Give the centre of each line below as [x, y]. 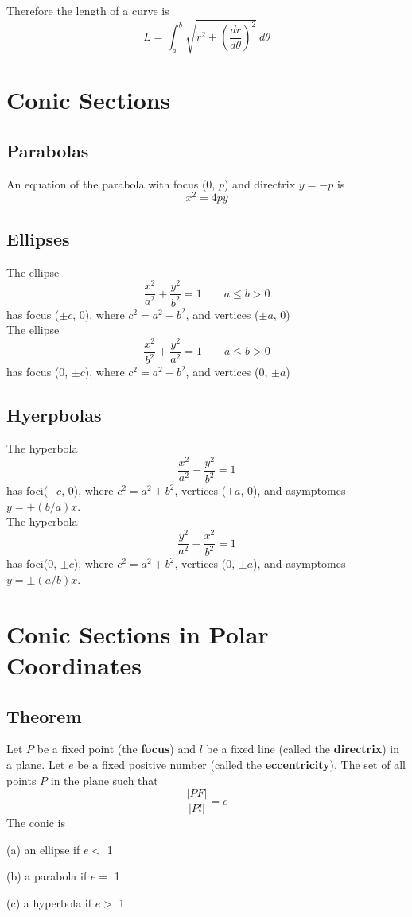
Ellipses [38, 238]
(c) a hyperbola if [49, 903]
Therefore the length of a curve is [88, 10]
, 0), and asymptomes [293, 490]
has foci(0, [32, 563]
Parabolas [48, 150]
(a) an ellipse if [43, 849]
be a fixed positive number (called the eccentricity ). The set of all [241, 765]
